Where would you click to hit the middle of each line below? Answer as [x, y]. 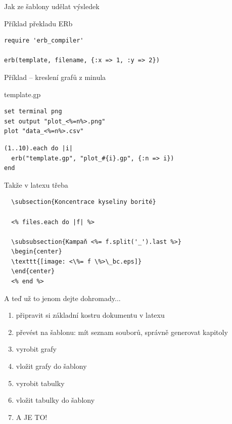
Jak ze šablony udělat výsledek [52, 6]
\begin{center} [37, 252]
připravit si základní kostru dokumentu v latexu [90, 315]
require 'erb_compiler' [44, 41]
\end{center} [33, 271]
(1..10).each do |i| [39, 148]
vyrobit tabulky [40, 383]
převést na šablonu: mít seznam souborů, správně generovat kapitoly [122, 332]
